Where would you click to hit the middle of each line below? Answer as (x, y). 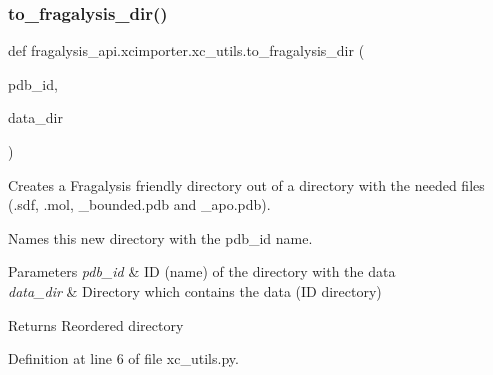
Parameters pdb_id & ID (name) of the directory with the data (202, 271)
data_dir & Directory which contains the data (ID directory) (195, 290)
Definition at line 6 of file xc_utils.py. (123, 358)
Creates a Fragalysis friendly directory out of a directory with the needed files (246, 184)
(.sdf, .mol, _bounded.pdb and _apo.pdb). (139, 204)
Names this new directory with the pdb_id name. (160, 237)
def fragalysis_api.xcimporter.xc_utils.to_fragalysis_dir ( (186, 50)
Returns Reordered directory (96, 324)
